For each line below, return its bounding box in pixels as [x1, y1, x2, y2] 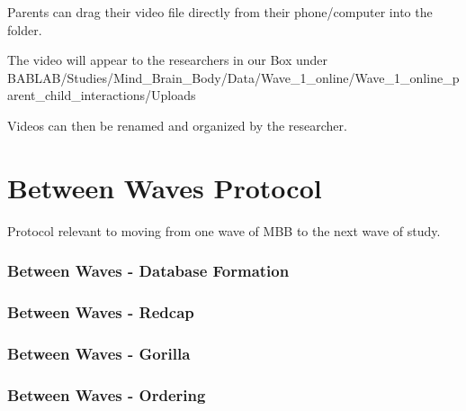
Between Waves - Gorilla [7, 342, 191, 364]
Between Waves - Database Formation [7, 260, 290, 282]
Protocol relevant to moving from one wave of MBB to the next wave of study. [7, 221, 441, 240]
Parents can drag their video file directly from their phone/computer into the [7, 3, 433, 21]
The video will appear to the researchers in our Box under [7, 50, 328, 69]
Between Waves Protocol [7, 169, 322, 205]
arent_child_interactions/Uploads [7, 86, 196, 105]
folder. [7, 20, 42, 39]
